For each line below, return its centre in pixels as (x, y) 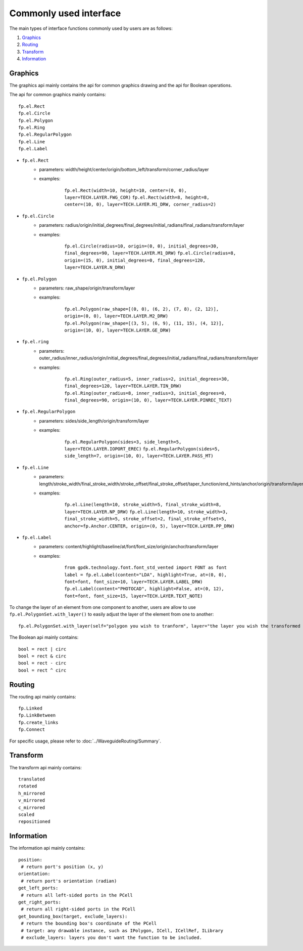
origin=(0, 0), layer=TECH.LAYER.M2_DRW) (116, 316)
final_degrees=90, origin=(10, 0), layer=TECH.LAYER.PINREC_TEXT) (148, 400)
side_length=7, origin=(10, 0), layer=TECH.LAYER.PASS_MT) (139, 456)
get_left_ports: (38, 888)
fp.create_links (38, 722)
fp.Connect (32, 730)
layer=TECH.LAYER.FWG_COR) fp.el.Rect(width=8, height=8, (137, 198)
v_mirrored (32, 800)
